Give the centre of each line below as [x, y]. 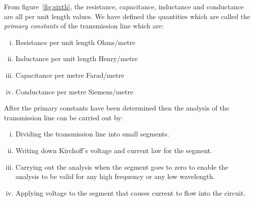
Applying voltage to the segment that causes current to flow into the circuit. [130, 192]
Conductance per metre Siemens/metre [74, 91]
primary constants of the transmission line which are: [84, 26]
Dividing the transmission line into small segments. [92, 134]
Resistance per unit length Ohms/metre [75, 42]
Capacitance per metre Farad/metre [70, 75]
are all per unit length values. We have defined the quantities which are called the [127, 16]
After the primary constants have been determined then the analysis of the [117, 108]
